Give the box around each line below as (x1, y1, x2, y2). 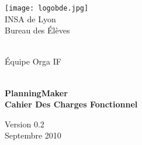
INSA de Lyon (5, 12, 56, 25)
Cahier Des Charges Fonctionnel (5, 98, 138, 110)
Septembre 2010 (5, 129, 61, 141)
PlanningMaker (5, 86, 68, 99)
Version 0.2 (5, 117, 44, 130)
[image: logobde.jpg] (5, 4, 89, 12)
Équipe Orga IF (5, 55, 61, 68)
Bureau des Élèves (5, 24, 70, 36)
